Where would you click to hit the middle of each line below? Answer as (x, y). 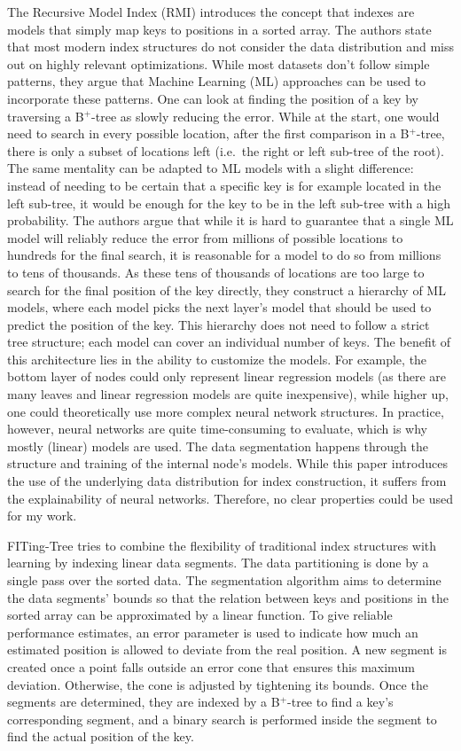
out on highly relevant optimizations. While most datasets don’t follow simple (219, 63)
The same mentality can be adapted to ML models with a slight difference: (211, 168)
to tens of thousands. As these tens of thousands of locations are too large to (216, 272)
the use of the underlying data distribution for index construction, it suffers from (227, 481)
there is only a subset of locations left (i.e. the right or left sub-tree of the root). (226, 150)
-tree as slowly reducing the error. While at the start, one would (266, 116)
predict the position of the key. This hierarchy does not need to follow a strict (219, 324)
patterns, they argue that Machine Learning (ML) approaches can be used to (217, 81)
